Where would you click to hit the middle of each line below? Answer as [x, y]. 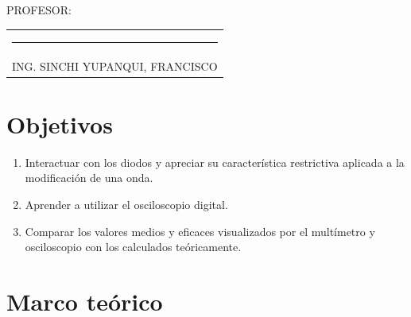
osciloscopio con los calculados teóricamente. [133, 247]
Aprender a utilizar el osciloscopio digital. [126, 204]
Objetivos [60, 124]
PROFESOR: [39, 10]
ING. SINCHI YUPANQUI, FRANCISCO [115, 66]
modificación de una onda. [89, 178]
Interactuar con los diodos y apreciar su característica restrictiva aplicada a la [215, 162]
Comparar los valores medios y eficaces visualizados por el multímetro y [200, 231]
